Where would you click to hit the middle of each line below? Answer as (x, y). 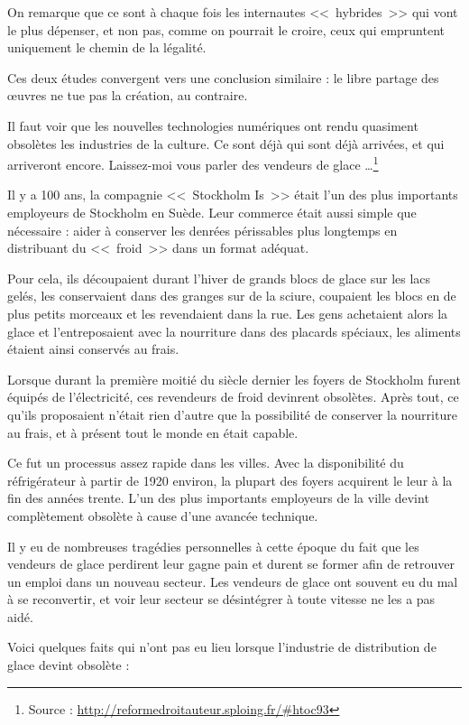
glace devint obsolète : (69, 665)
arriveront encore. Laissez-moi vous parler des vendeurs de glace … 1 (193, 163)
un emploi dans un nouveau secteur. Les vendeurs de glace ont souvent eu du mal (233, 581)
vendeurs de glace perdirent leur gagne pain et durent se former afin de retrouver (231, 564)
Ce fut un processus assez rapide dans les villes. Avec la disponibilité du (206, 463)
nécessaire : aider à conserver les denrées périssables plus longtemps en (202, 230)
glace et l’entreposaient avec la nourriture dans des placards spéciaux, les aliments (234, 331)
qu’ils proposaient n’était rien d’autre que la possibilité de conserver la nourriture (232, 414)
